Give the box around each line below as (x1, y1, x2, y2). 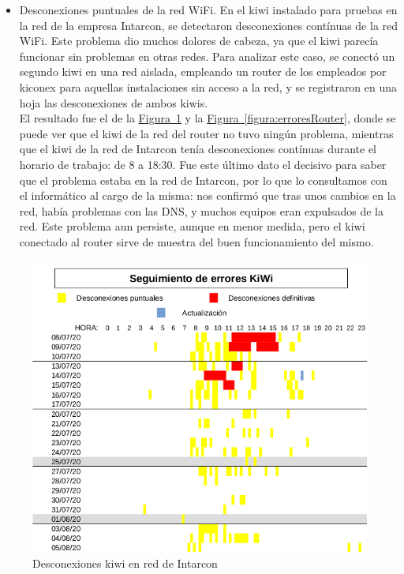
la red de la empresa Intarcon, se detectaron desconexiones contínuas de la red (19, 17, 398, 33)
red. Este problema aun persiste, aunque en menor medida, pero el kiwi (19, 218, 365, 234)
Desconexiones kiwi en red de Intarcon (32, 554, 218, 571)
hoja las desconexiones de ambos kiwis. (19, 94, 208, 111)
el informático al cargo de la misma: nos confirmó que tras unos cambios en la (19, 187, 396, 204)
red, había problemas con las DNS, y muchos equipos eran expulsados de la (19, 202, 384, 219)
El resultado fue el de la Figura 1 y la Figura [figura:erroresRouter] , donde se (19, 110, 396, 126)
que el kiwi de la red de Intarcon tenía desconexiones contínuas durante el (19, 141, 377, 157)
